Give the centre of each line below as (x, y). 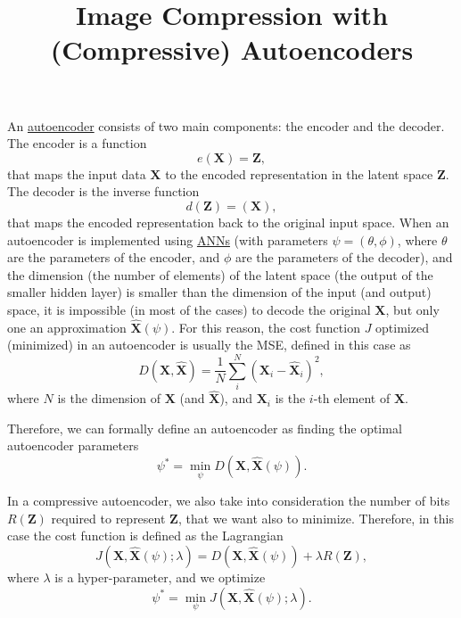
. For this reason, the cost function (266, 327)
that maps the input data (77, 173)
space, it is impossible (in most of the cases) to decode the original (189, 309)
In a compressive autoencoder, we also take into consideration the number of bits (229, 501)
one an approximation (67, 327)
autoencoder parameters (73, 445)
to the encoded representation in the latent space (299, 173)
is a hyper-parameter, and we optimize (160, 577)
